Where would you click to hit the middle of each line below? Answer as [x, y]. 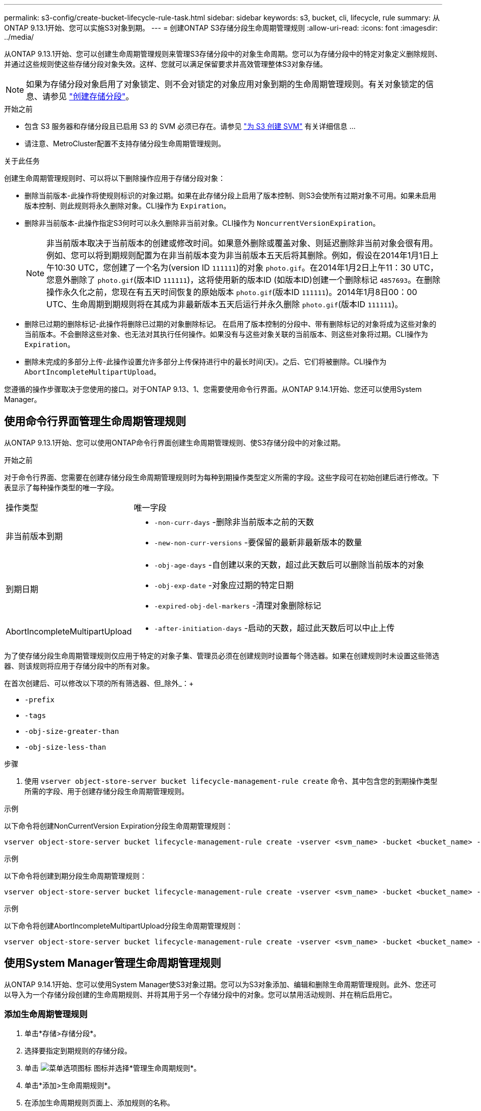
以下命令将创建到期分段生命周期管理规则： [75, 876]
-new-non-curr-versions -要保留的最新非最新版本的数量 [258, 542]
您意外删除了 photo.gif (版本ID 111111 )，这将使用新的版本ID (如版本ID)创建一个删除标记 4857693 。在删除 [244, 280]
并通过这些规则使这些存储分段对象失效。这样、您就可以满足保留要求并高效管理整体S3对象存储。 [166, 64]
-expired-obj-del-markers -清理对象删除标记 [238, 605]
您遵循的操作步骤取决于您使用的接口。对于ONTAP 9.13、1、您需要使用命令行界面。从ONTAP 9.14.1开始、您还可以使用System [213, 389]
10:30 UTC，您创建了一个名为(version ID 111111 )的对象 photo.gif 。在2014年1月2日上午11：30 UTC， [246, 268]
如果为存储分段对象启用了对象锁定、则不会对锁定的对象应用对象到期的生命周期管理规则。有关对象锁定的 [226, 84]
